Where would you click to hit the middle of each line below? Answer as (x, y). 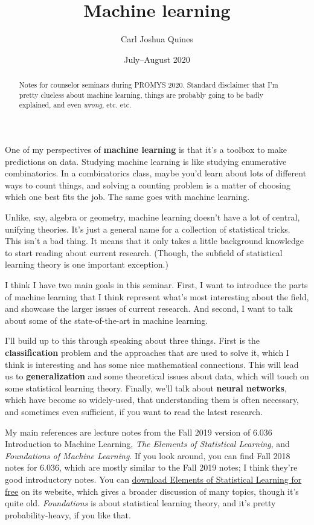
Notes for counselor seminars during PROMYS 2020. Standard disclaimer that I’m (149, 85)
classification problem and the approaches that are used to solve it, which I (147, 352)
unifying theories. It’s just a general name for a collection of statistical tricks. (148, 229)
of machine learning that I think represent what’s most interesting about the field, (157, 296)
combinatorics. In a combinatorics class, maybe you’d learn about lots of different (156, 173)
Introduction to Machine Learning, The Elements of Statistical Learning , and (147, 444)
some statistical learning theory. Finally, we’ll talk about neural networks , (146, 388)
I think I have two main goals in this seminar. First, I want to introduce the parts (156, 285)
